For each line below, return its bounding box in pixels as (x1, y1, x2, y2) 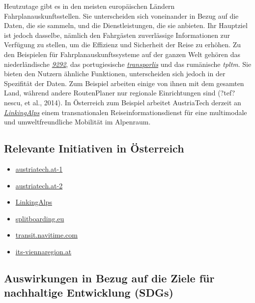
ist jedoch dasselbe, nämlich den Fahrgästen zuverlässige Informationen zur (4, 30, 230, 40)
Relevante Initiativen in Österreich (4, 141, 184, 156)
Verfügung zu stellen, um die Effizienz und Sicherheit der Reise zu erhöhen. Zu (4, 39, 241, 50)
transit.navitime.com (15, 230, 78, 240)
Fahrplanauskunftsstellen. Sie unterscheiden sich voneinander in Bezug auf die (4, 10, 239, 21)
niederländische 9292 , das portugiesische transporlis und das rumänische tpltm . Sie (4, 59, 252, 69)
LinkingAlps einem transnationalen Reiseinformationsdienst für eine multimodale (4, 107, 247, 117)
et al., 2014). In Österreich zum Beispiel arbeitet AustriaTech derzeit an (25, 97, 241, 107)
